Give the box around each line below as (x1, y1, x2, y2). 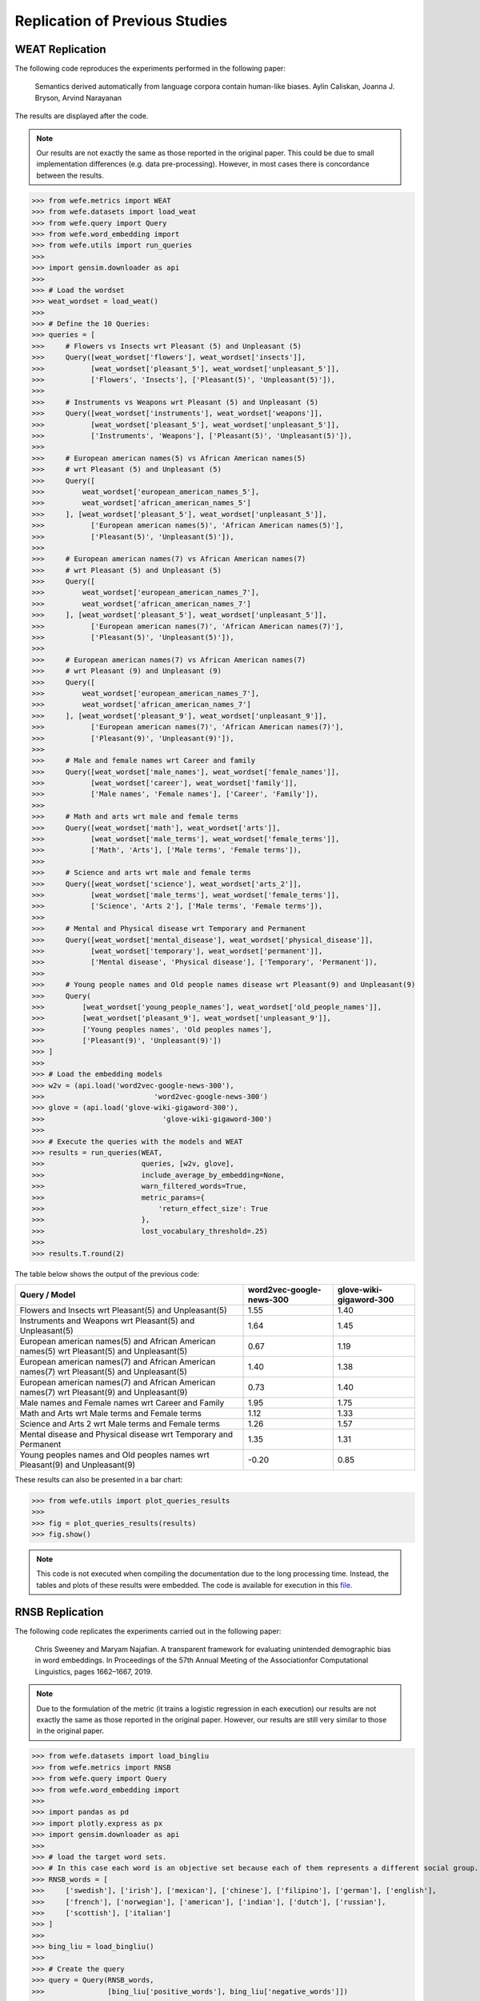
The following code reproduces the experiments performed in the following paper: (14, 64, 286, 74)
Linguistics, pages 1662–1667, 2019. (34, 1666, 153, 1676)
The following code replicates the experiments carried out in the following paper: (14, 1626, 282, 1636)
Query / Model (19, 1289, 76, 1300)
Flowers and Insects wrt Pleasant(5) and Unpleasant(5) (19, 1305, 227, 1316)
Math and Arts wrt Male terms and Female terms (19, 1407, 202, 1418)
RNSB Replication (14, 1605, 104, 1618)
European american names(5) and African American (19, 1335, 216, 1346)
